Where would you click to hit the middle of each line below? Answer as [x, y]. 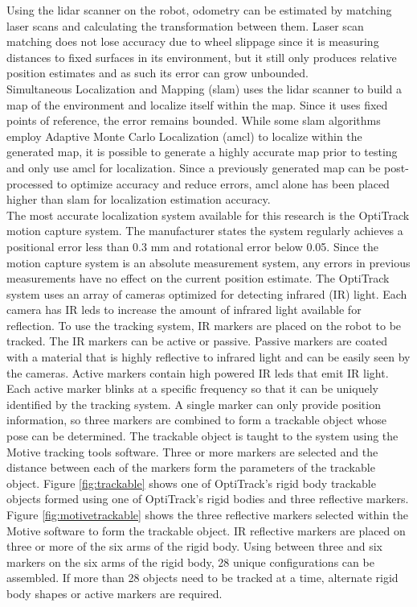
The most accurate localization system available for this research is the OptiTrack [208, 215]
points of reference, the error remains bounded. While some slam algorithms [194, 120]
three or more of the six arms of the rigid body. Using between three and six [194, 546]
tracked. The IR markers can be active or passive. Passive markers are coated [197, 341]
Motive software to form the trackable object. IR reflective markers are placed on [206, 530]
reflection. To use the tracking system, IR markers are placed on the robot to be [204, 325]
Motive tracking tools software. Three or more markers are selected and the [192, 451]
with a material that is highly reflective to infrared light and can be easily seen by [208, 357]
